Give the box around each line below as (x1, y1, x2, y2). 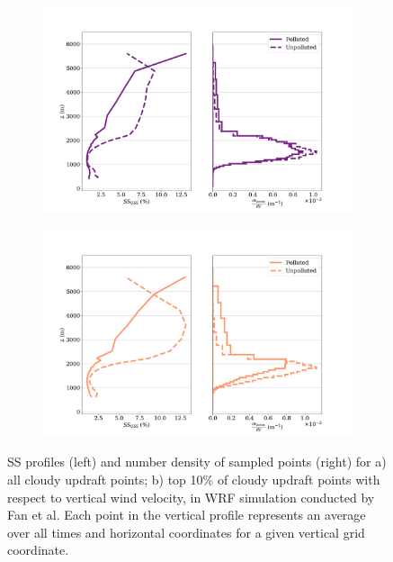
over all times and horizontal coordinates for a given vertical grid (7, 522, 365, 541)
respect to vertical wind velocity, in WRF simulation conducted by (7, 487, 375, 506)
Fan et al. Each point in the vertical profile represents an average (7, 505, 366, 524)
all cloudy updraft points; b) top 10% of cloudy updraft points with (7, 470, 380, 488)
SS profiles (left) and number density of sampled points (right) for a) (7, 452, 387, 471)
